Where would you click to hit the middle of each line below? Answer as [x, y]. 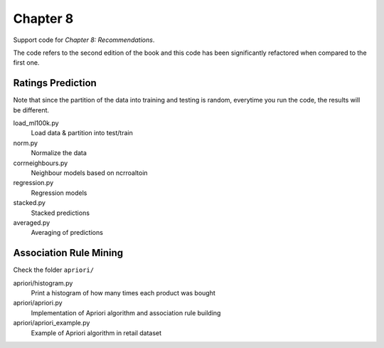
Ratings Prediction [55, 83]
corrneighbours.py [41, 163]
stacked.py [30, 203]
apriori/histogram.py [43, 283]
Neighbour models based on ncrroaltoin [90, 173]
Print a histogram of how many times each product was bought [123, 293]
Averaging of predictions [67, 233]
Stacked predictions [60, 213]
